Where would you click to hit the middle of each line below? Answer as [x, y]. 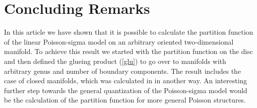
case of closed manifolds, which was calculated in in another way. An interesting [126, 81]
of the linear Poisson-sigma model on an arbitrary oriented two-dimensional [119, 41]
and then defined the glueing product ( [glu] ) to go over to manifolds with [115, 61]
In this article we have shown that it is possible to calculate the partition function [129, 32]
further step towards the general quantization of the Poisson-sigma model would [126, 90]
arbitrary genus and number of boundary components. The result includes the [123, 71]
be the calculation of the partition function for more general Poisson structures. [125, 100]
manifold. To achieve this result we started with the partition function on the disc [128, 51]
